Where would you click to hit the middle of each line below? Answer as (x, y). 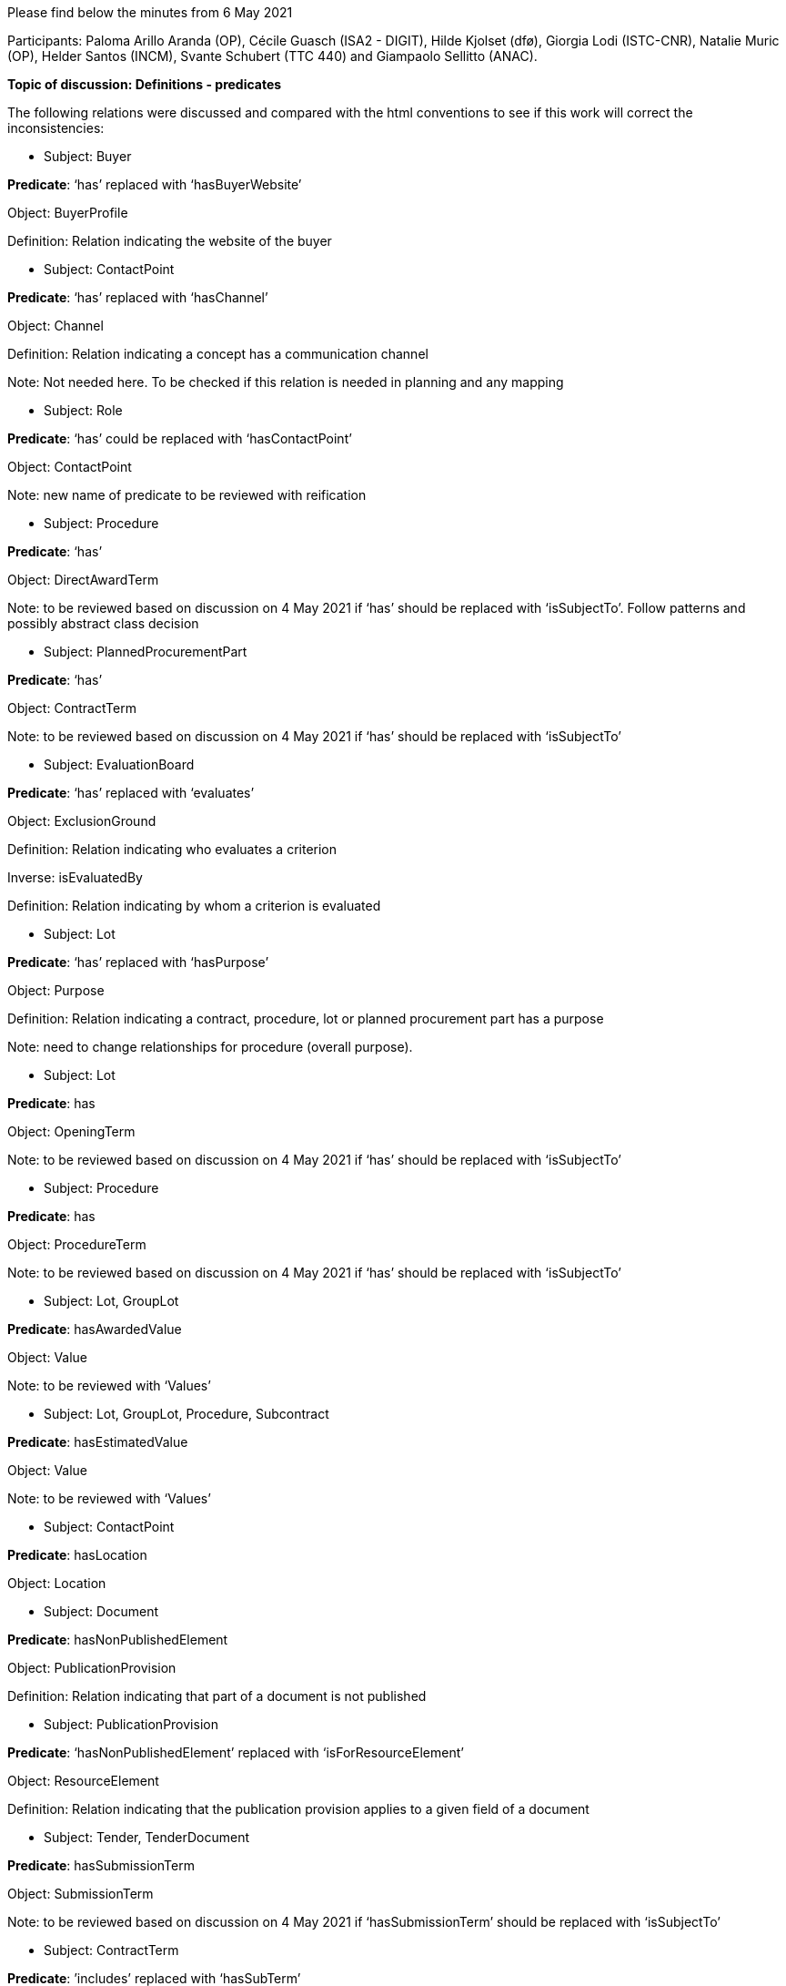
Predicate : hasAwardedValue (95, 1329)
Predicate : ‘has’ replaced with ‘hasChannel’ (138, 297)
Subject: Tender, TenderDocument (147, 1837)
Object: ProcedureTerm (77, 1244)
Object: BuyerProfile (68, 213)
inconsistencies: (56, 128)
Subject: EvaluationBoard (119, 764)
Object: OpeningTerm (71, 1131)
